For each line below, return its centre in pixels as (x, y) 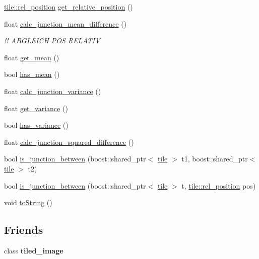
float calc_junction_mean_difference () (66, 23)
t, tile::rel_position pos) (219, 185)
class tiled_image (34, 250)
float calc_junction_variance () (53, 91)
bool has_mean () (32, 74)
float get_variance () (36, 108)
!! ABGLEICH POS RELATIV (52, 40)
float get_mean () (32, 57)
